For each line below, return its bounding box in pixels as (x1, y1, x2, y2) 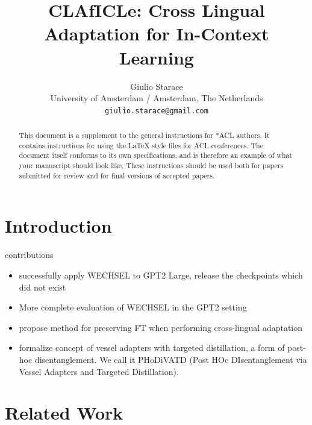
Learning (119, 45, 194, 69)
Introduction (5, 213, 112, 238)
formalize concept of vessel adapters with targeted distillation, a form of (19, 341, 285, 354)
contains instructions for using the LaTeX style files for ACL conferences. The (19, 140, 263, 150)
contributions (5, 248, 54, 261)
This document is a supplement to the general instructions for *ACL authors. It (19, 130, 270, 140)
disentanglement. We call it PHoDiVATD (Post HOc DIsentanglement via (34, 353, 307, 365)
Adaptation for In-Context (44, 21, 269, 46)
